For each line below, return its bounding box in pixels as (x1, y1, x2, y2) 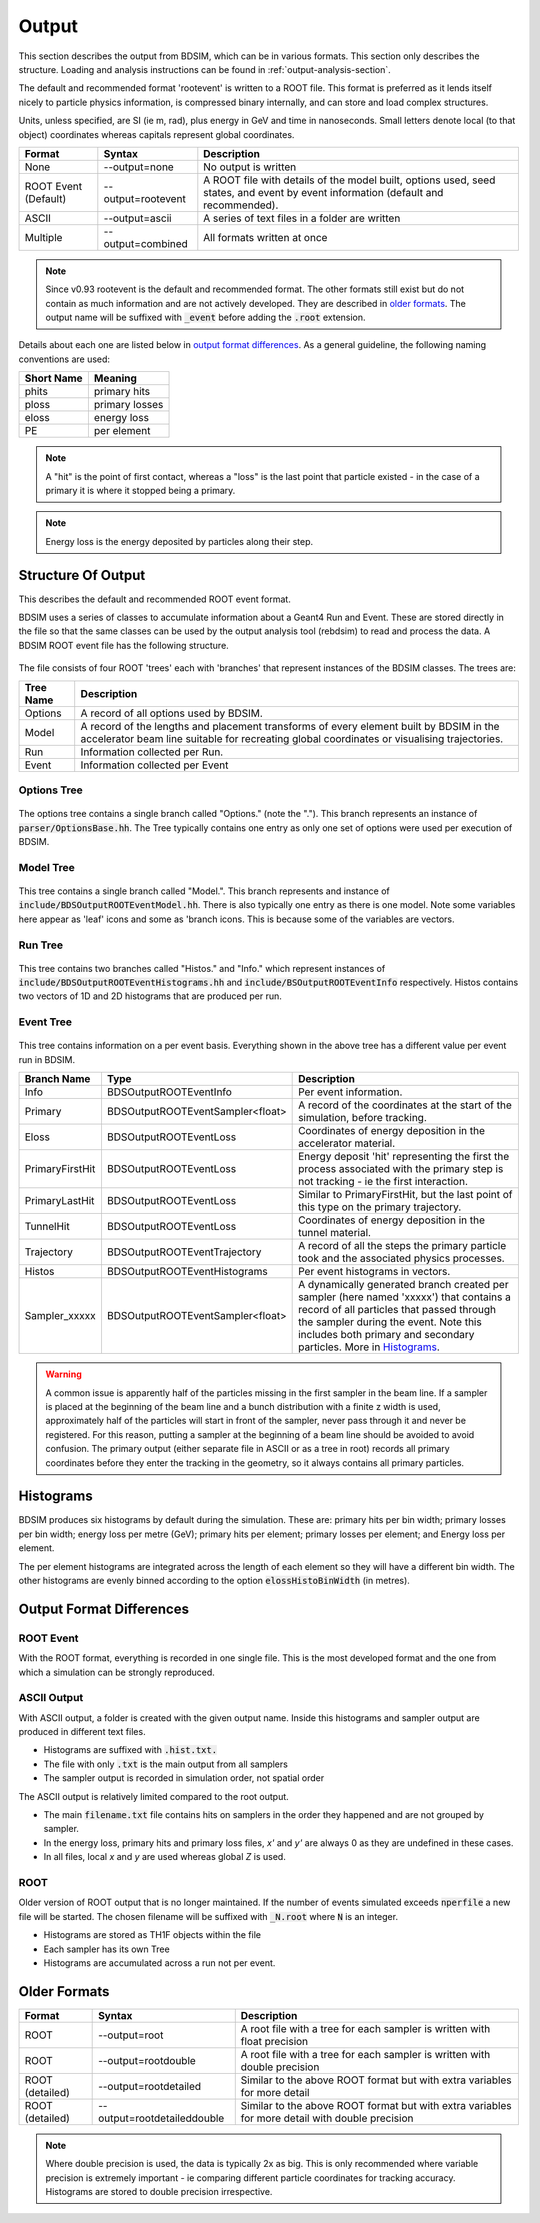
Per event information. (298, 1085, 403, 1099)
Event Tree (18, 1015, 72, 1029)
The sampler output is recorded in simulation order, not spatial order (43, 1772, 325, 1784)
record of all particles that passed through (298, 1303, 497, 1317)
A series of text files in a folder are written (203, 211, 401, 225)
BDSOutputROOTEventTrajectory (106, 1245, 262, 1259)
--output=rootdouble (98, 2053, 197, 2067)
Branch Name (24, 1072, 91, 1086)
